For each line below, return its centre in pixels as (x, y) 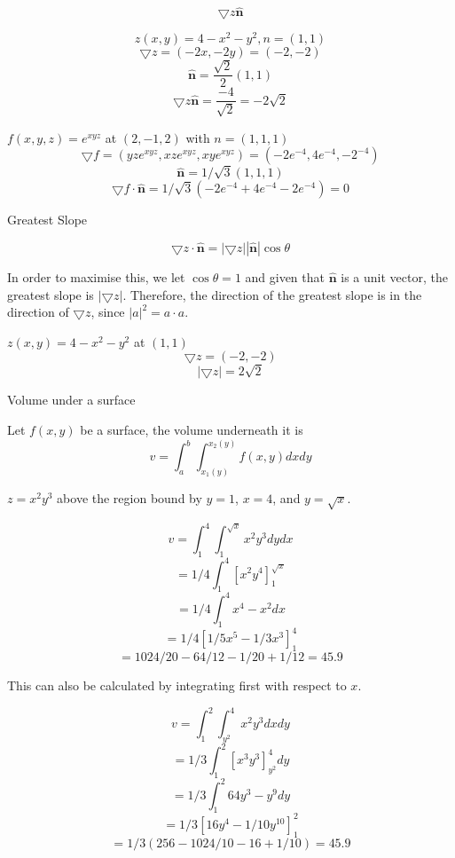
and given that (285, 276)
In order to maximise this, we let (96, 276)
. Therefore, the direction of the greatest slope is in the (272, 294)
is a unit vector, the (394, 276)
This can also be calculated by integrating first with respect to (177, 685)
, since (108, 312)
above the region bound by (129, 497)
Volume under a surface (71, 400)
